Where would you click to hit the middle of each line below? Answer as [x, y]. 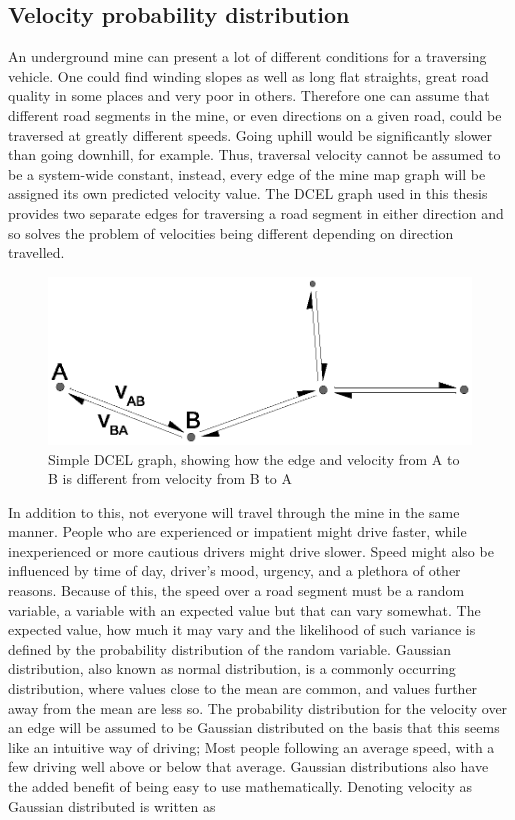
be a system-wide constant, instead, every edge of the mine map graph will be [247, 173]
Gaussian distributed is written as [112, 805]
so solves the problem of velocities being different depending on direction [231, 232]
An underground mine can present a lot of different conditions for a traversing [247, 56]
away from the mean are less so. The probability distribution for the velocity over [258, 707]
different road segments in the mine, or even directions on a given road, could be [255, 114]
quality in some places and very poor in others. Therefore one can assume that [249, 95]
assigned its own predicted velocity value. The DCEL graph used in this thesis [248, 193]
